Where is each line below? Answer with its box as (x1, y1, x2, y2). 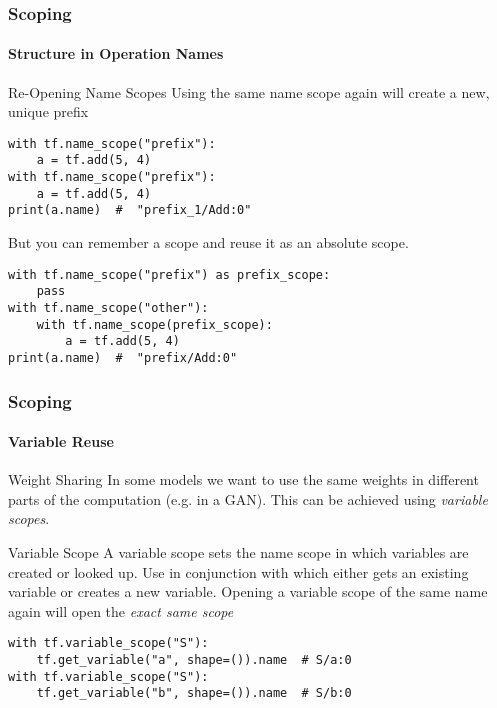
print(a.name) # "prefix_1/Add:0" (8, 203, 252, 218)
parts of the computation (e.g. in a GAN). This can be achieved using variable (8, 488, 488, 509)
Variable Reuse (8, 431, 114, 452)
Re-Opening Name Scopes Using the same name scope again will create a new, (8, 81, 490, 102)
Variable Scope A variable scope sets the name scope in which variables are (8, 542, 469, 563)
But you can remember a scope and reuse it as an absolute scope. (8, 232, 409, 253)
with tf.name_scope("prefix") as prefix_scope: (8, 267, 331, 282)
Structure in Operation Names (8, 43, 224, 64)
